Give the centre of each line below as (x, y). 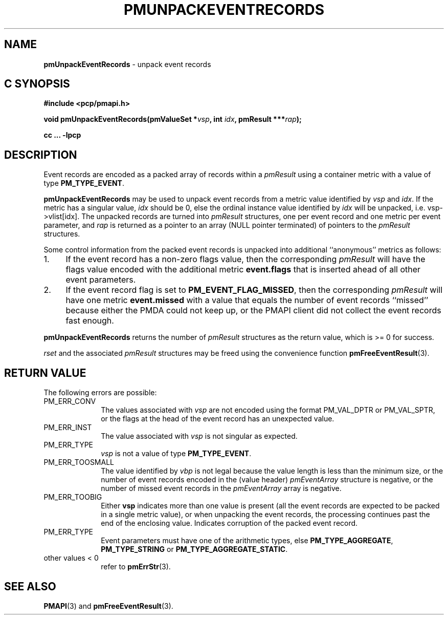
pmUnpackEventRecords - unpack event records (127, 64)
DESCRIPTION (41, 155)
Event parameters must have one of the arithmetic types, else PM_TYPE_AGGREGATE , (247, 541)
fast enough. (90, 321)
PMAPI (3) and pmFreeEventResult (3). (108, 606)
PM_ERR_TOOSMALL (79, 462)
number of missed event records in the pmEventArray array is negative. (221, 488)
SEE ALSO (30, 586)
